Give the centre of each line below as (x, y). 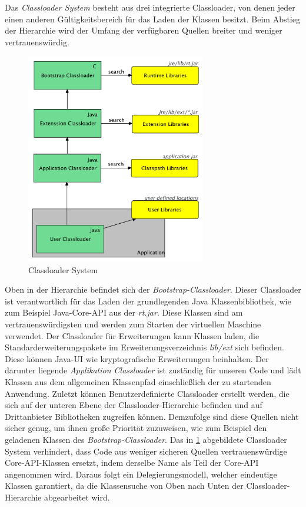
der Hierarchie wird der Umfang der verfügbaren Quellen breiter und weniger (144, 30)
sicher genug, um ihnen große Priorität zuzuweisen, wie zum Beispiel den (136, 428)
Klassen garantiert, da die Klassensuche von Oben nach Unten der (124, 486)
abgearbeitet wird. (77, 497)
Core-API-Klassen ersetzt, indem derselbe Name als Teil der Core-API (132, 463)
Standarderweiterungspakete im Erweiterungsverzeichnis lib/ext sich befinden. (144, 347)
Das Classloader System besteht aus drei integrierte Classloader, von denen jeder (150, 7)
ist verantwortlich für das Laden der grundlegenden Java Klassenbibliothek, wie (148, 301)
